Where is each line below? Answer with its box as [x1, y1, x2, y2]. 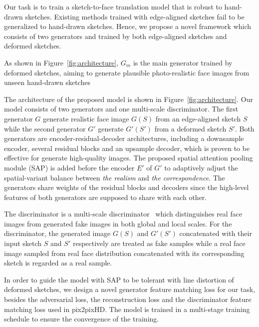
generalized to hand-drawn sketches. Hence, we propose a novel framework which [4, 21, 252, 31]
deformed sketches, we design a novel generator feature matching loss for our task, [4, 284, 256, 294]
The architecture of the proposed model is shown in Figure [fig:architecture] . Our [4, 93, 253, 104]
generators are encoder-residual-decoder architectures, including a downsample [4, 133, 244, 143]
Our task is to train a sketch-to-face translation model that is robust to [4, 1, 222, 11]
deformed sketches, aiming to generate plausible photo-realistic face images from [4, 67, 250, 77]
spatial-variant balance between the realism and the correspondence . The [4, 172, 225, 182]
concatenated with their [179, 228, 252, 238]
